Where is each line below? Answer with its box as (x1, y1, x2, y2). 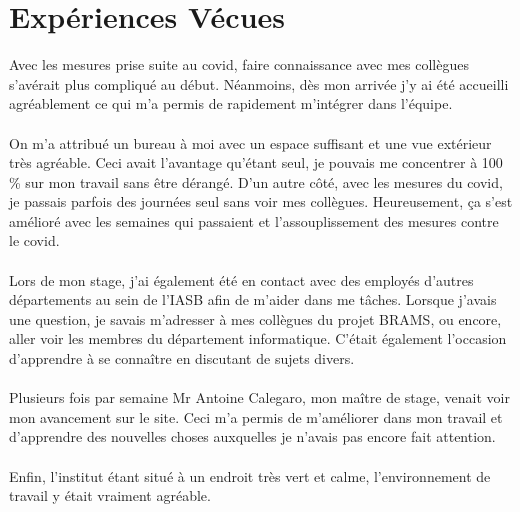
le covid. (9, 230, 60, 251)
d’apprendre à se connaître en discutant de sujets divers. (9, 348, 355, 369)
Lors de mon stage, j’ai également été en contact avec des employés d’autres (9, 269, 474, 290)
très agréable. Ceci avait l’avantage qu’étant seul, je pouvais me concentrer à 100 (9, 152, 503, 173)
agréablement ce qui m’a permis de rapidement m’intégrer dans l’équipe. (9, 93, 453, 114)
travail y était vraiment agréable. (9, 485, 211, 506)
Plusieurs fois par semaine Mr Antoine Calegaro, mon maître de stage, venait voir (9, 387, 510, 408)
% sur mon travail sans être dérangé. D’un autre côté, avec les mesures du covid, (9, 171, 503, 192)
